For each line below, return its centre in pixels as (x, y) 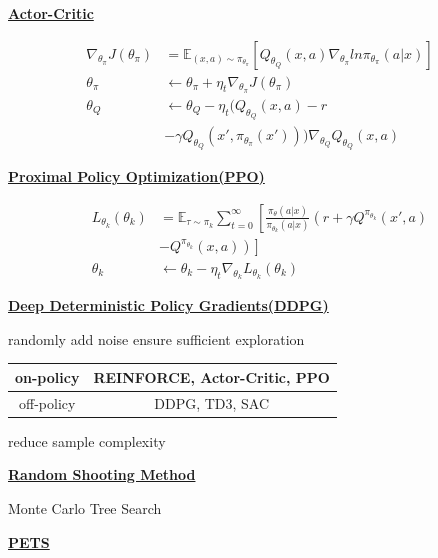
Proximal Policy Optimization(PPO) (136, 176)
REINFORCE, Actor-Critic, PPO (211, 376)
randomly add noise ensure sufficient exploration (156, 338)
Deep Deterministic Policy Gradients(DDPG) (168, 305)
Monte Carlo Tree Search (85, 508)
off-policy (47, 402)
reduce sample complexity (87, 440)
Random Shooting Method (102, 474)
